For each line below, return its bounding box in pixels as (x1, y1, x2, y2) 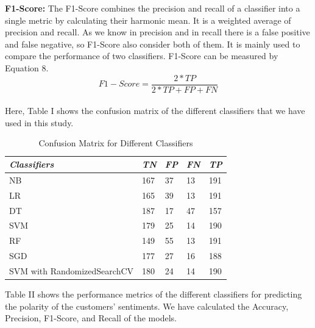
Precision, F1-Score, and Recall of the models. (5, 312, 177, 324)
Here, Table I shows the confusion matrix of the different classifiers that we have (5, 104, 305, 117)
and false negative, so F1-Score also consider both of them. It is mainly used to (5, 37, 300, 50)
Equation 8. (5, 61, 49, 74)
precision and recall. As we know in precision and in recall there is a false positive (5, 26, 310, 38)
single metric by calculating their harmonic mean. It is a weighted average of (5, 13, 291, 26)
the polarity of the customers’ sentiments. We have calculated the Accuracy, (5, 299, 289, 312)
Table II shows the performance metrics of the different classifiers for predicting (5, 288, 302, 300)
